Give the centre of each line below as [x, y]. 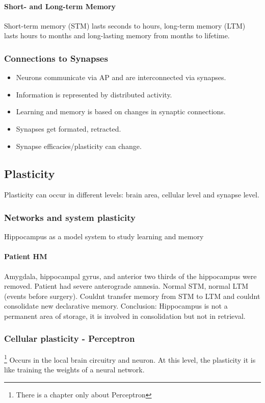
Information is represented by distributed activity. [94, 94]
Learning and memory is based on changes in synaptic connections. [121, 111]
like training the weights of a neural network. [74, 370]
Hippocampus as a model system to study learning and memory [104, 236]
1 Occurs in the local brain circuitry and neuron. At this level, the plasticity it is [130, 359]
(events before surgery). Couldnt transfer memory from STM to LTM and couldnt [132, 296]
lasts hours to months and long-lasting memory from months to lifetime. [117, 35]
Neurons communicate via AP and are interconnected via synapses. [121, 77]
